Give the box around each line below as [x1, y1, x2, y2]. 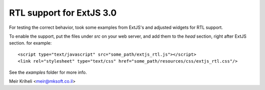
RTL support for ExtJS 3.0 [9, 7, 117, 18]
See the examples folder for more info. [9, 69, 87, 75]
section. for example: [9, 40, 52, 46]
